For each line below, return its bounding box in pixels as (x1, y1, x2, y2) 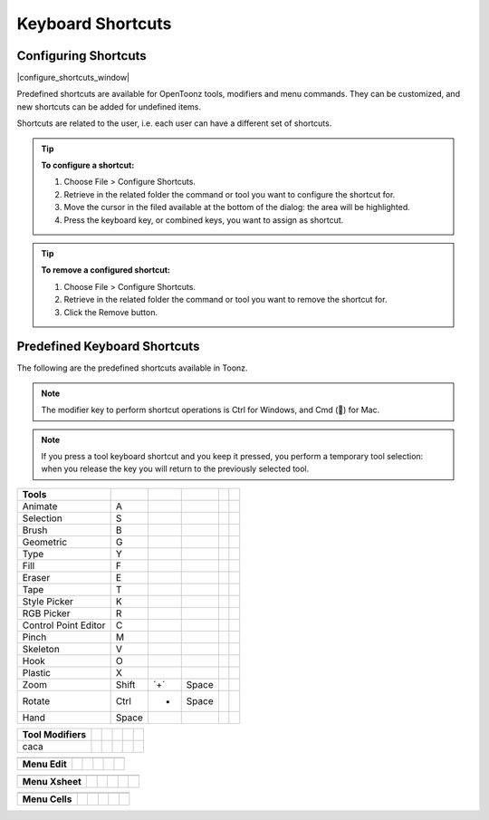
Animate (22, 499, 58, 512)
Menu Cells (22, 793, 72, 806)
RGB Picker (22, 607, 71, 620)
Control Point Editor (22, 619, 106, 632)
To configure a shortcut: (41, 159, 135, 171)
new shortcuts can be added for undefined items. (16, 101, 202, 112)
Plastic (22, 666, 52, 679)
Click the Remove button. (63, 306, 158, 317)
